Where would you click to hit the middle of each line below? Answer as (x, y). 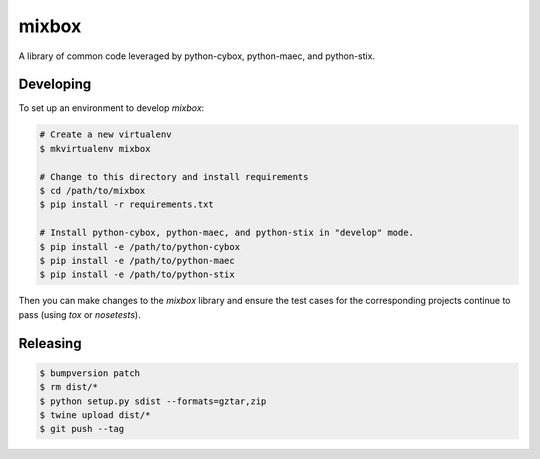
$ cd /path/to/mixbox (92, 190)
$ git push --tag (82, 429)
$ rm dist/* (69, 387)
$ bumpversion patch (89, 373)
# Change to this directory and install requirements (174, 176)
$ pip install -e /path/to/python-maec (137, 260)
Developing (55, 84)
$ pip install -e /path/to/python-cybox (139, 246)
